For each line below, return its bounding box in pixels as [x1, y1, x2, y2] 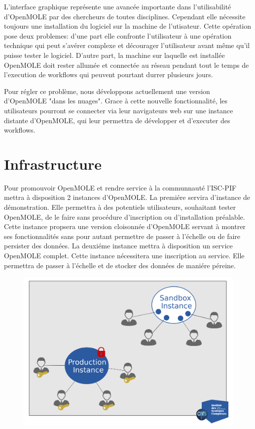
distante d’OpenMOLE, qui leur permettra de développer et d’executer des [4, 115, 230, 125]
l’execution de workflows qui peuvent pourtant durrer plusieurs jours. [4, 69, 213, 80]
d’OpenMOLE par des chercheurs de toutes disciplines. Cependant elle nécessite [4, 11, 246, 21]
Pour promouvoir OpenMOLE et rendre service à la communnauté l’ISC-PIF [4, 182, 237, 192]
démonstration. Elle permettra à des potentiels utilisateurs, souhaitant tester [4, 202, 236, 212]
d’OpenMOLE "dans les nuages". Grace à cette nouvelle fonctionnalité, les [4, 95, 228, 106]
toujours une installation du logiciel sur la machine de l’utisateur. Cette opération [4, 21, 252, 31]
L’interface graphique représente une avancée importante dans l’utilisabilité [4, 1, 231, 11]
